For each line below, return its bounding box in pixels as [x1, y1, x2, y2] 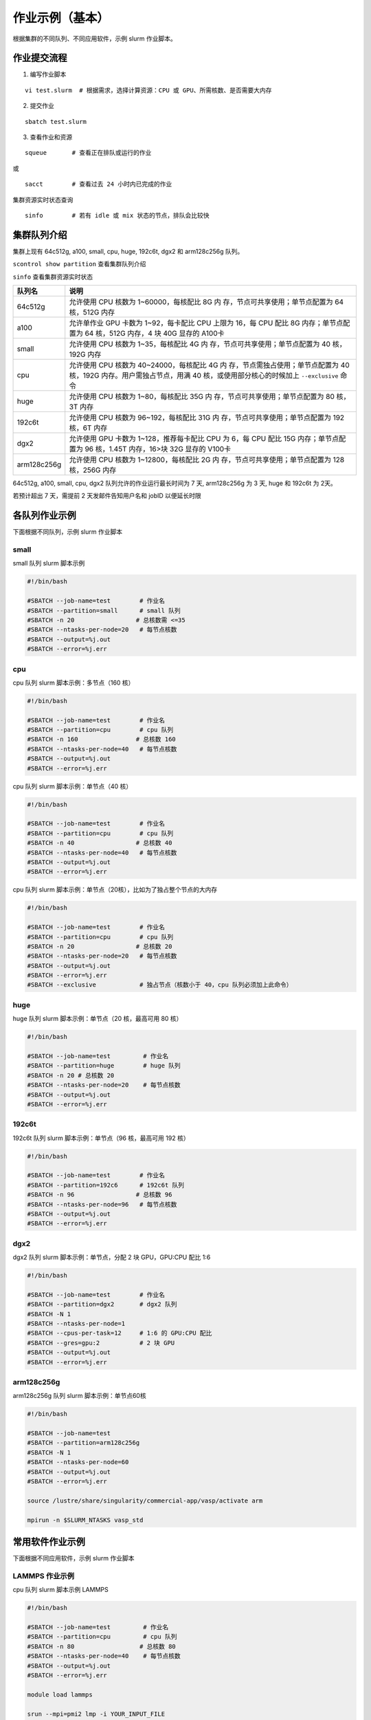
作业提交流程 [12, 52, 67, 64]
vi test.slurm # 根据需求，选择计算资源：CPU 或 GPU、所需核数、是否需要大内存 [25, 86, 272, 94]
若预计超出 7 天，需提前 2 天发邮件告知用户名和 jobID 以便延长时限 [12, 492, 202, 500]
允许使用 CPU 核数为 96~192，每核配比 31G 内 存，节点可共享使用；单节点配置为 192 [69, 413, 345, 422]
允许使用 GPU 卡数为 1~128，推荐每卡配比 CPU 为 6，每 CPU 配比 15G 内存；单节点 [69, 434, 339, 444]
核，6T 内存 [69, 423, 108, 433]
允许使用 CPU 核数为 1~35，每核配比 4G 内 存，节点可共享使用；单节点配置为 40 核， [69, 339, 346, 349]
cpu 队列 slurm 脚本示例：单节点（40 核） [12, 782, 133, 791]
